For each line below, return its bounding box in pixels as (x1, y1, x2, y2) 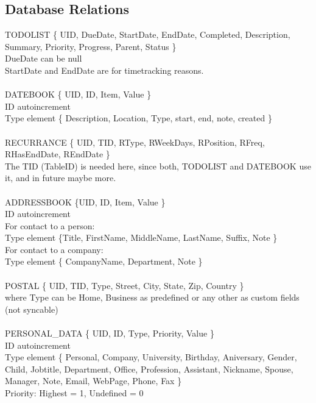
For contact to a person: (5, 219, 95, 232)
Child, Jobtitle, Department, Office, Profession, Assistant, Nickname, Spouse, (5, 362, 293, 375)
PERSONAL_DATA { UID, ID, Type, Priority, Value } (5, 327, 214, 340)
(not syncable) (5, 302, 58, 315)
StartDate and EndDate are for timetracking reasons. (5, 63, 204, 76)
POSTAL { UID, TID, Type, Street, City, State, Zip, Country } (5, 279, 244, 291)
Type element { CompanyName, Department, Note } (5, 255, 203, 268)
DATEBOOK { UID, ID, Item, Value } (5, 88, 152, 101)
